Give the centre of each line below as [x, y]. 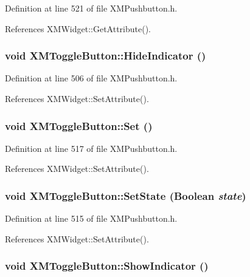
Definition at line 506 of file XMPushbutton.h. [91, 78]
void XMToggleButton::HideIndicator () [106, 56]
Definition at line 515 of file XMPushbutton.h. [91, 218]
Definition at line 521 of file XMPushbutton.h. [91, 8]
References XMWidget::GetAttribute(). [78, 28]
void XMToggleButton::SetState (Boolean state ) [126, 195]
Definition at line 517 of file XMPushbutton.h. [91, 148]
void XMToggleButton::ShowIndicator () [107, 266]
